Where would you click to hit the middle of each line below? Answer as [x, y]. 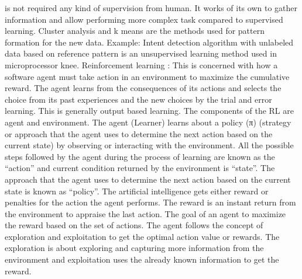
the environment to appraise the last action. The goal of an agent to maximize [145, 213]
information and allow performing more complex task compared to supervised [144, 19]
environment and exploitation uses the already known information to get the [142, 259]
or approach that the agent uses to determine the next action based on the [139, 133]
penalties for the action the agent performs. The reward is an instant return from [150, 202]
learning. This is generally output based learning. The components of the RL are [149, 111]
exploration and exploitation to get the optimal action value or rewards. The [142, 236]
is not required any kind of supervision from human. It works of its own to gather [151, 8]
